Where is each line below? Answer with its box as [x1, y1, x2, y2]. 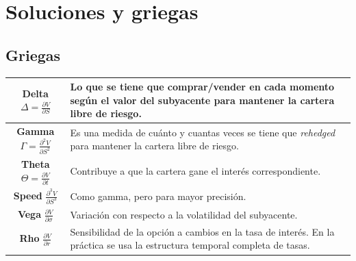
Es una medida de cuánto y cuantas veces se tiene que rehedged [70, 125, 335, 139]
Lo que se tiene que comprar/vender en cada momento [70, 79, 335, 94]
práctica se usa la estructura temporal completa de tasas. [70, 238, 310, 252]
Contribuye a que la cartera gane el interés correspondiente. [70, 164, 321, 178]
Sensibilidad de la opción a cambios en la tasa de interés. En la [70, 224, 335, 238]
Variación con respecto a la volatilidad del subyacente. [70, 207, 298, 221]
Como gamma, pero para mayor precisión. [70, 188, 246, 203]
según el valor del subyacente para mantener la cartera [70, 92, 335, 107]
